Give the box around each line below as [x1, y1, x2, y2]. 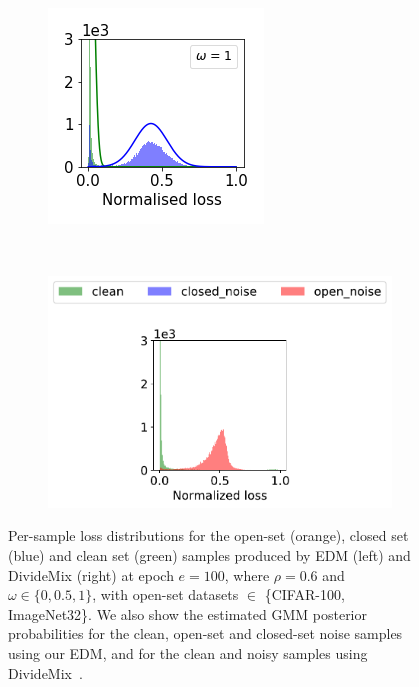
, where [224, 564, 270, 585]
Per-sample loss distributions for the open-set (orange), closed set [8, 525, 409, 546]
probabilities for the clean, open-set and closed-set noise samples [8, 623, 403, 644]
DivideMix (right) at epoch [8, 564, 174, 585]
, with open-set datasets [92, 584, 239, 605]
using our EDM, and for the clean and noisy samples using [8, 642, 368, 663]
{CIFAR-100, [264, 584, 345, 605]
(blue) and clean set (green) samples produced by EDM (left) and [8, 544, 411, 565]
